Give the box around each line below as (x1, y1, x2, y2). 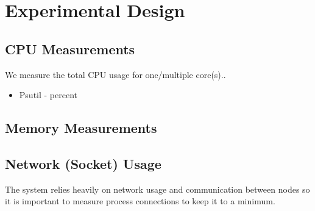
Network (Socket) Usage (5, 154, 161, 173)
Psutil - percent (19, 88, 77, 101)
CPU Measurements (5, 39, 135, 58)
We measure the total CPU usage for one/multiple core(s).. (5, 68, 226, 80)
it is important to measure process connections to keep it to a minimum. (5, 195, 275, 207)
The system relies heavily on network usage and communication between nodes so (5, 182, 310, 195)
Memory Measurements (5, 118, 157, 137)
